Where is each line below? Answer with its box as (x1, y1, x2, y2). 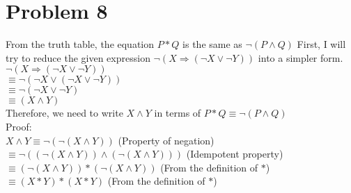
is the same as (182, 37, 242, 51)
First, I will (297, 37, 346, 51)
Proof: (6, 119, 32, 133)
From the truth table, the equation (6, 37, 155, 51)
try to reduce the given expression (6, 50, 150, 65)
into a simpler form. (258, 50, 343, 65)
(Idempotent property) (186, 146, 283, 161)
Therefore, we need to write (6, 106, 123, 120)
